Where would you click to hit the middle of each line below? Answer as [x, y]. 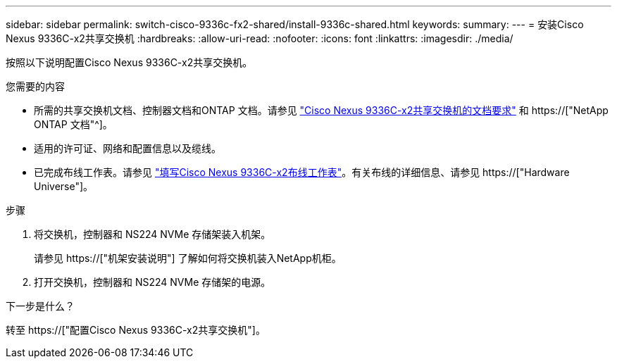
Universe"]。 [64, 186]
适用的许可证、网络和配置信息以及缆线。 [127, 148]
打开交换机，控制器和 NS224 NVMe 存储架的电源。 [152, 282]
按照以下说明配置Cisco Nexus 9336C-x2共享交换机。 [129, 62]
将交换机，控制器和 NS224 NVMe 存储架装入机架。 [152, 234]
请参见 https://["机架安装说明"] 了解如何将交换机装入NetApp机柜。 [188, 258]
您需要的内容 [35, 86]
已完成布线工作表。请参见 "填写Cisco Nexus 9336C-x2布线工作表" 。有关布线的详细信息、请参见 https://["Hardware [302, 172]
